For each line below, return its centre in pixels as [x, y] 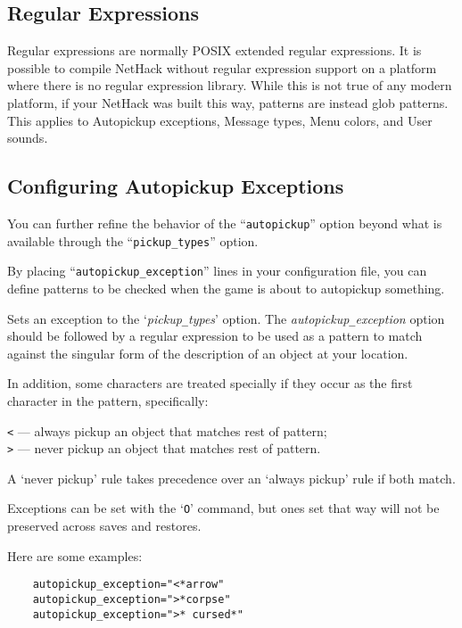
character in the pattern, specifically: [108, 400]
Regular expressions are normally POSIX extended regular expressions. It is [214, 50]
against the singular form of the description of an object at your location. [208, 353]
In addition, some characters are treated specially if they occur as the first [210, 383]
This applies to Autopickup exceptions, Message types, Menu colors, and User [220, 120]
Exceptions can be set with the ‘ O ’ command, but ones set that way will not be [223, 508]
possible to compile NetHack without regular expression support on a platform [222, 67]
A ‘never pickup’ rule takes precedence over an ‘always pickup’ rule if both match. [231, 478]
